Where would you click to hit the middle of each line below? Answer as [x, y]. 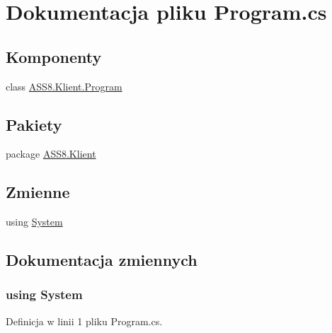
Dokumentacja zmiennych [102, 260]
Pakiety [34, 124]
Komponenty [54, 56]
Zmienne [38, 192]
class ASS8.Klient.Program [64, 86]
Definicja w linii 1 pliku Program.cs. [84, 321]
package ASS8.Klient [51, 154]
